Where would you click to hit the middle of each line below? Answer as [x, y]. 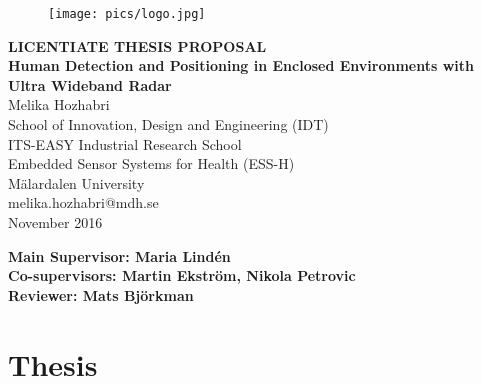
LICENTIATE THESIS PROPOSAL [137, 45]
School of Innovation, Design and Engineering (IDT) [168, 124]
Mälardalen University [76, 182]
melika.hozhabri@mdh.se [83, 202]
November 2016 [55, 222]
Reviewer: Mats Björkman [101, 294]
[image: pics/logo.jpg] [127, 14]
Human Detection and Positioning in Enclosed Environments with [241, 65]
